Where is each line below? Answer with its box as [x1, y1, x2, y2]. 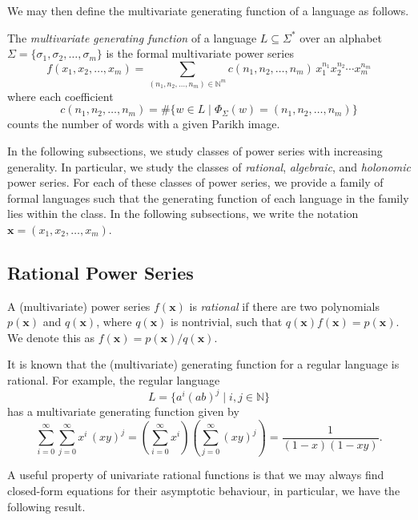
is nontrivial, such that [171, 313, 283, 330]
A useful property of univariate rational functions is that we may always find [7, 466, 384, 483]
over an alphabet [299, 29, 383, 46]
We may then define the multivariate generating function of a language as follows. [7, 2, 409, 18]
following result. [7, 498, 86, 514]
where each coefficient [7, 87, 114, 104]
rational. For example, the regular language [7, 372, 220, 389]
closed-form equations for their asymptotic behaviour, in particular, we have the [7, 482, 400, 499]
